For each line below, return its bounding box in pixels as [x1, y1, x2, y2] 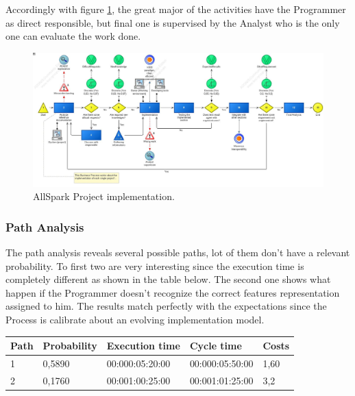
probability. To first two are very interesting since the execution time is [5, 258, 304, 273]
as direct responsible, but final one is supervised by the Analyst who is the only [5, 15, 340, 29]
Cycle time [189, 338, 242, 353]
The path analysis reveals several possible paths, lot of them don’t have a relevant [5, 245, 350, 260]
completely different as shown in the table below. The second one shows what [5, 272, 331, 286]
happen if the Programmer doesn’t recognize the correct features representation [5, 285, 340, 299]
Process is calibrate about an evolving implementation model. [5, 312, 265, 326]
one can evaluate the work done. [5, 29, 141, 43]
